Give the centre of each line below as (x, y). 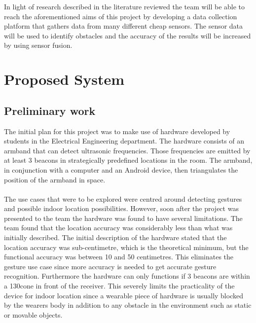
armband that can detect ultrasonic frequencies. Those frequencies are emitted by (127, 150)
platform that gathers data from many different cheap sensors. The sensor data (124, 26)
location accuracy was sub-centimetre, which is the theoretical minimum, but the (126, 247)
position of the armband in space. (55, 179)
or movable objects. (33, 314)
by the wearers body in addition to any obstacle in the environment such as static (128, 305)
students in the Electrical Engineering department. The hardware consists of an (124, 141)
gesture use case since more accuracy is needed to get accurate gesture (110, 266)
